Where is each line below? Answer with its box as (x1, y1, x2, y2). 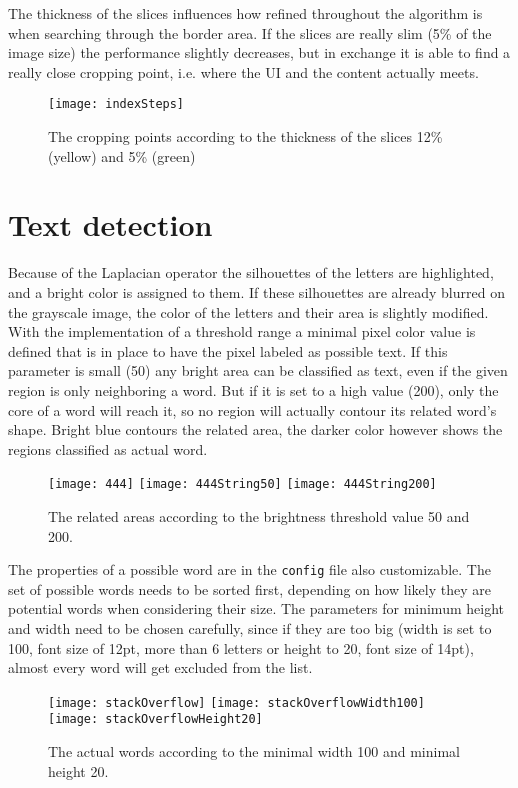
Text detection (8, 204, 213, 245)
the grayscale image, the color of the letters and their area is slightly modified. (8, 301, 489, 322)
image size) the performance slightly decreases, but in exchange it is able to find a (8, 42, 511, 63)
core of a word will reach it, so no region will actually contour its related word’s (8, 399, 497, 420)
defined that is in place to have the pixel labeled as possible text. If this (8, 340, 448, 361)
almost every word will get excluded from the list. (8, 657, 313, 678)
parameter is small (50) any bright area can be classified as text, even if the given (8, 360, 508, 381)
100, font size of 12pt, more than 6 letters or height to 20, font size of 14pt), (8, 637, 474, 658)
